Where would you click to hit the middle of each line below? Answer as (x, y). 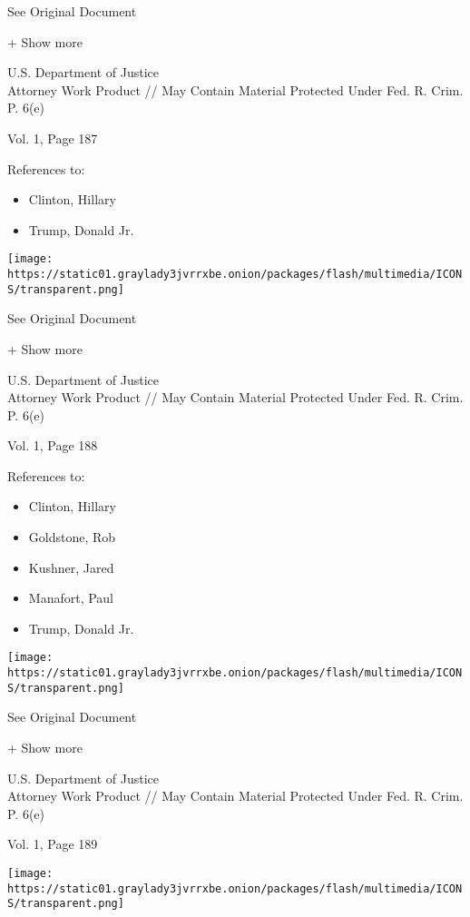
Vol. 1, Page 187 (53, 138)
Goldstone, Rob (72, 537)
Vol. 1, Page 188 (53, 445)
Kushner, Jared (71, 567)
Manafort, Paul (71, 598)
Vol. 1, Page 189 (53, 844)
